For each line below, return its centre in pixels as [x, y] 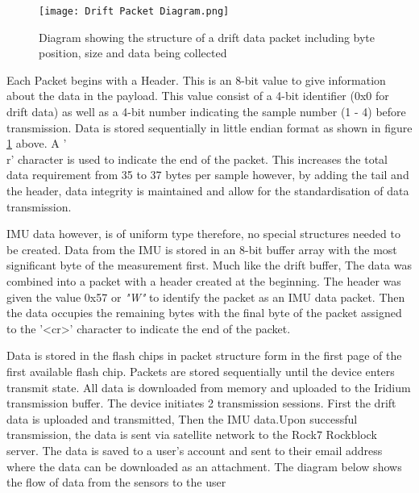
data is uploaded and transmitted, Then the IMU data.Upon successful [182, 418]
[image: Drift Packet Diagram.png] [134, 11]
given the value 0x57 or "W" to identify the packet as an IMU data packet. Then [206, 297]
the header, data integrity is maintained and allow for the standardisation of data [208, 190]
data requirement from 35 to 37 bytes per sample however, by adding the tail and [208, 175]
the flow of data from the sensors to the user [116, 482]
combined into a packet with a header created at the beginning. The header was [204, 280]
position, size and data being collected [133, 53]
